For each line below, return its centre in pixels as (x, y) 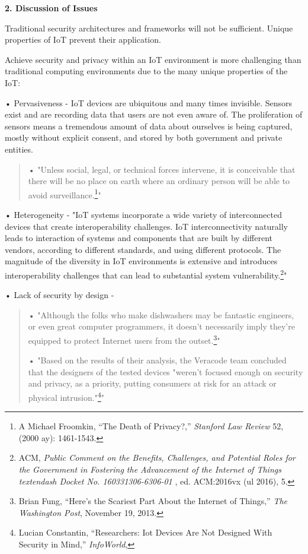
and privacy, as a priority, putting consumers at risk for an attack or (152, 383)
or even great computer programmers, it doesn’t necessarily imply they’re (161, 326)
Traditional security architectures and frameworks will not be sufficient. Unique (149, 28)
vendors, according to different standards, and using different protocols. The (143, 249)
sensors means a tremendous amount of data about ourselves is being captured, (149, 126)
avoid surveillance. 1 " (65, 194)
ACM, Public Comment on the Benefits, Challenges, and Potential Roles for (157, 458)
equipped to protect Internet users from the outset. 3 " (124, 339)
